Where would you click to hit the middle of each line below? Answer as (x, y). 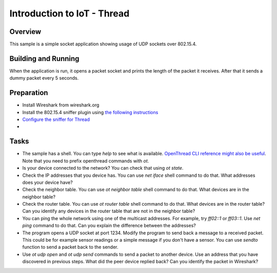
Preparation (29, 93)
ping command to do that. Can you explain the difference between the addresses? (109, 226)
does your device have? (47, 182)
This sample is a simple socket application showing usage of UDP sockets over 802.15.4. (103, 44)
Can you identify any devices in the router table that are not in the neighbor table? (109, 211)
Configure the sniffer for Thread (56, 120)
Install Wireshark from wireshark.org (61, 105)
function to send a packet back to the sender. (70, 247)
